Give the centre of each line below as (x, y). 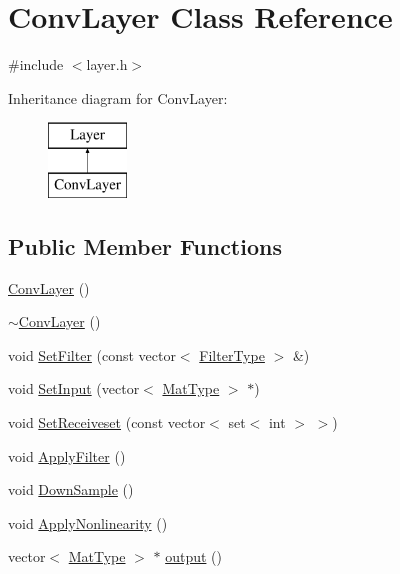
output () (193, 556)
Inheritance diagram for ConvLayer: (118, 97)
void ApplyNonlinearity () (88, 522)
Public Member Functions (145, 245)
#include (36, 64)
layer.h (107, 64)
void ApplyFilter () (67, 455)
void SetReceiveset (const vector (107, 422)
